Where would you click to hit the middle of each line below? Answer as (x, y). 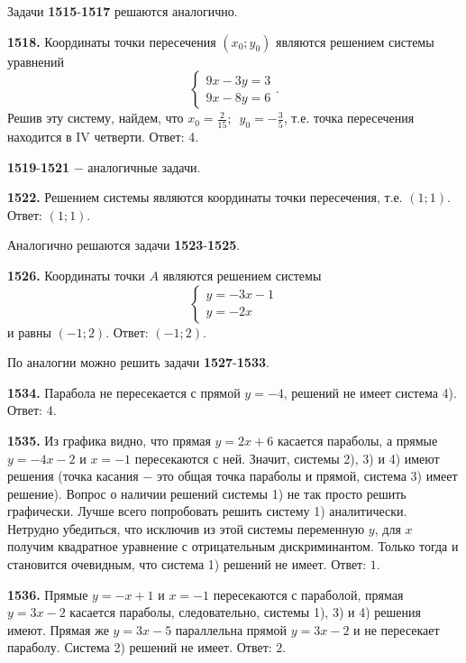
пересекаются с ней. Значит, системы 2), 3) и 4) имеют (287, 458)
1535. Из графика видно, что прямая (109, 440)
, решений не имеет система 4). (370, 392)
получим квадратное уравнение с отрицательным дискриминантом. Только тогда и (233, 546)
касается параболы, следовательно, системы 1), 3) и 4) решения (245, 612)
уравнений (36, 61)
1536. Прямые (48, 594)
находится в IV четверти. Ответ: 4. (103, 136)
